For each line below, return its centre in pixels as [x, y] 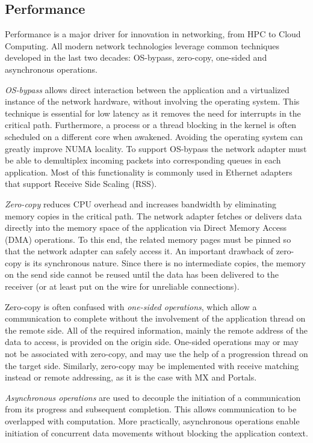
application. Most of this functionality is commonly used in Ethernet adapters [149, 172]
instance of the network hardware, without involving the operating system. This [152, 101]
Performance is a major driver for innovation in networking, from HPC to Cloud [153, 34]
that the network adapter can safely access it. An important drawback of [139, 251]
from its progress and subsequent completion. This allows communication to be [151, 409]
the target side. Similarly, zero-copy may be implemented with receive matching [152, 365]
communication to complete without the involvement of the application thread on [155, 318]
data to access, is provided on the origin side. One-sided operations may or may [152, 342]
